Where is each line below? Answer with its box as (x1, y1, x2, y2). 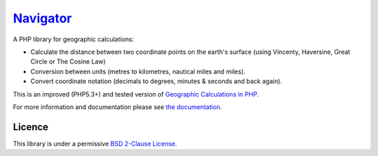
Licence (13, 121, 49, 133)
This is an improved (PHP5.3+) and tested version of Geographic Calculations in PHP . (13, 90, 259, 98)
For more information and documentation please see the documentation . (13, 102, 223, 111)
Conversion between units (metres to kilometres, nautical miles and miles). (30, 67, 246, 76)
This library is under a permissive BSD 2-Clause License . (13, 139, 178, 148)
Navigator (13, 10, 72, 26)
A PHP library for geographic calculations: (13, 35, 134, 43)
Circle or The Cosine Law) (30, 57, 106, 66)
